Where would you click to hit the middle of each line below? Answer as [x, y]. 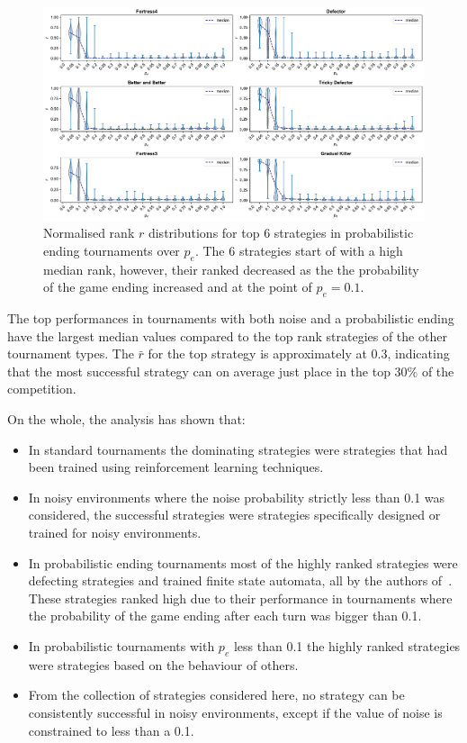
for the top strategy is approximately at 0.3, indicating [299, 353]
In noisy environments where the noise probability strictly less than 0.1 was [237, 497]
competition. [42, 389]
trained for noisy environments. [115, 532]
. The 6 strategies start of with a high [299, 250]
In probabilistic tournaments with [121, 645]
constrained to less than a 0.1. [111, 730]
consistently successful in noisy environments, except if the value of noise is [235, 712]
